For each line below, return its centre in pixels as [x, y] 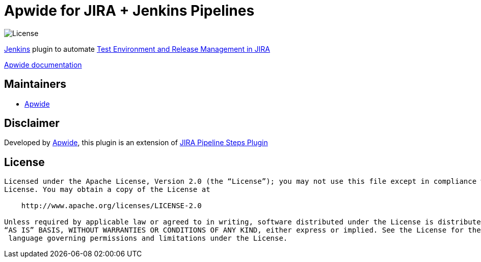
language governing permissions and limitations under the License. [148, 238]
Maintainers [35, 84]
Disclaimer [32, 123]
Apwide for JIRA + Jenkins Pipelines [129, 11]
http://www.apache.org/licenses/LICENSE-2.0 [111, 206]
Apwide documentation [43, 64]
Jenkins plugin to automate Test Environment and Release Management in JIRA [137, 49]
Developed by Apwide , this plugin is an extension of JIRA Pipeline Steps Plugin [136, 143]
